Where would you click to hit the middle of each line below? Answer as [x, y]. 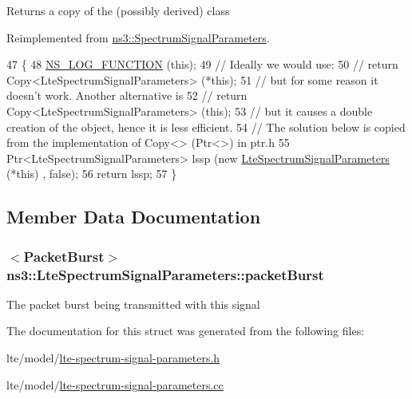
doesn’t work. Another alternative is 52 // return [127, 95]
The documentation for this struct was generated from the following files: [186, 331]
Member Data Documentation [134, 217]
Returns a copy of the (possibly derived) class [118, 10]
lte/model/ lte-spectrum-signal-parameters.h [113, 358]
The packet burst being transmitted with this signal [133, 304]
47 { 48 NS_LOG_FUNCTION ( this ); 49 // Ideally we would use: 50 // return [202, 64]
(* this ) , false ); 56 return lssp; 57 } [92, 174]
